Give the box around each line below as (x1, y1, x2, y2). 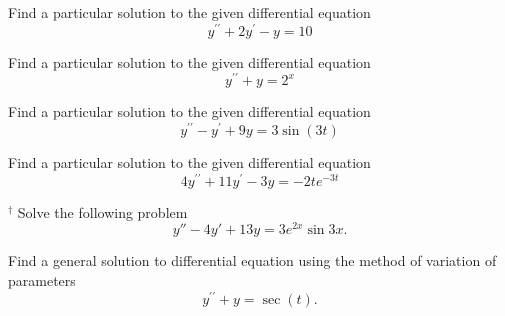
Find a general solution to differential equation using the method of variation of (8, 250, 497, 271)
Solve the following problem (17, 201, 188, 222)
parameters (8, 269, 76, 290)
